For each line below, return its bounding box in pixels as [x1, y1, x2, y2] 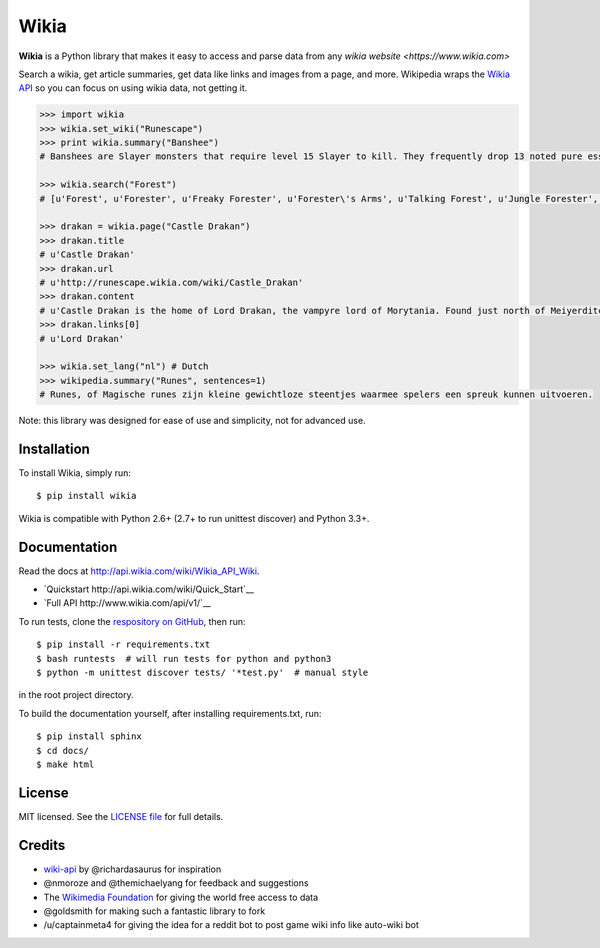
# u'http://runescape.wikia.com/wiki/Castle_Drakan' [39, 277, 304, 288]
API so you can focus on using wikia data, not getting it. [18, 82, 248, 94]
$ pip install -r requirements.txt [36, 639, 211, 650]
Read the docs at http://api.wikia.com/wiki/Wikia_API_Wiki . [18, 565, 260, 577]
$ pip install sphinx [36, 731, 142, 742]
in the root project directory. [18, 689, 134, 701]
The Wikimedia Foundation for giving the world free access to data [43, 891, 319, 903]
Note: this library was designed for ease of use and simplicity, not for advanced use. [18, 415, 366, 427]
